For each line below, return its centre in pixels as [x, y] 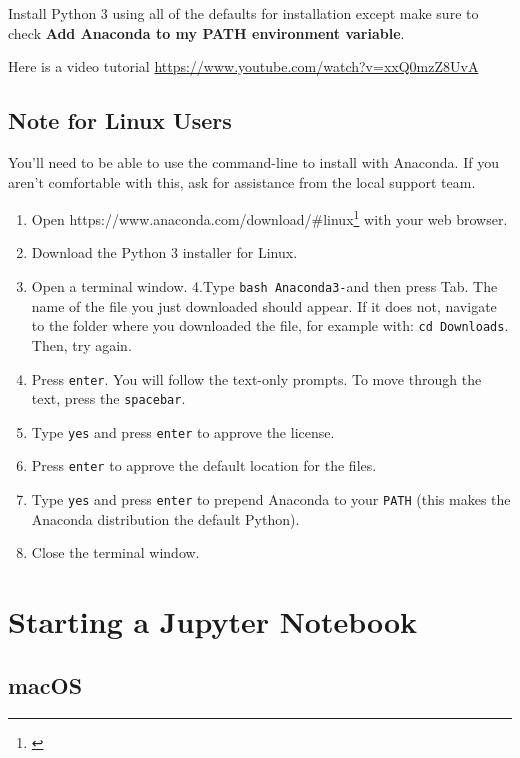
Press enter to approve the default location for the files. [204, 465]
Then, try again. [81, 344]
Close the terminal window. [115, 552]
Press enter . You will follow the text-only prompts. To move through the [256, 378]
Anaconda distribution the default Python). [165, 518]
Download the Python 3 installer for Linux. [164, 252]
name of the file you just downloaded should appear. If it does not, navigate [264, 305]
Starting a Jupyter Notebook [213, 621]
